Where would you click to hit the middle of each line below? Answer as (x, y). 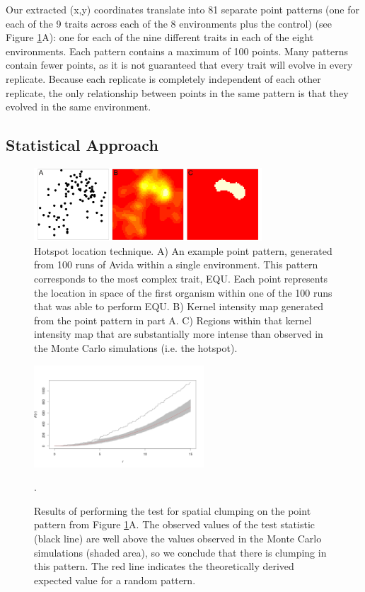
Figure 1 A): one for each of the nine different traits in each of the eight (160, 37)
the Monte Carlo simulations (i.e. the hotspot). (136, 348)
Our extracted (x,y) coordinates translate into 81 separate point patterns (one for (182, 9)
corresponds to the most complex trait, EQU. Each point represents (181, 279)
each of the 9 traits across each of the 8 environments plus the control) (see (169, 23)
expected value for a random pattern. (115, 580)
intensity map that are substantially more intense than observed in (179, 334)
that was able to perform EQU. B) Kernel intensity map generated (179, 306)
